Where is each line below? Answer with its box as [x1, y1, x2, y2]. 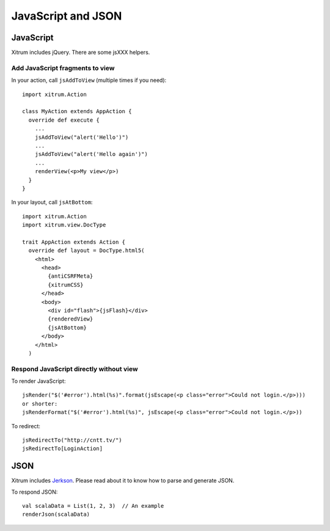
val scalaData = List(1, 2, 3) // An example [22, 502, 164, 510]
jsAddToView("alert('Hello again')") [34, 150, 148, 158]
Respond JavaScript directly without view [11, 365, 138, 373]
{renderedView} [48, 316, 94, 322]
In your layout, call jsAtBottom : [11, 199, 93, 206]
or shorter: [22, 400, 58, 407]
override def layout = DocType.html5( [28, 247, 145, 254]
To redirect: [11, 422, 41, 429]
